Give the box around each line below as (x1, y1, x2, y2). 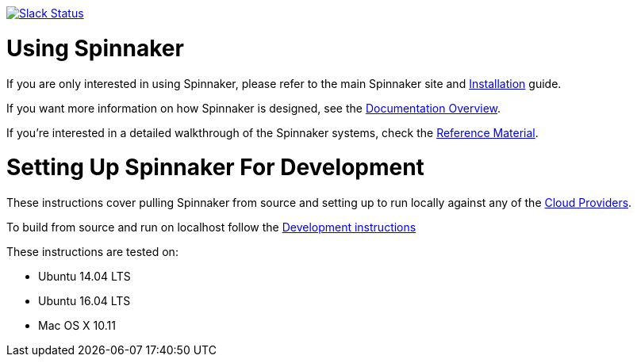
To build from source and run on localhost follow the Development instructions (6, 220, 416, 234)
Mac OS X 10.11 (38, 319, 116, 332)
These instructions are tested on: (6, 245, 178, 258)
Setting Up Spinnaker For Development (6, 154, 424, 181)
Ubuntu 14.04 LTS (38, 269, 131, 283)
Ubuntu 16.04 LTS (38, 294, 131, 308)
